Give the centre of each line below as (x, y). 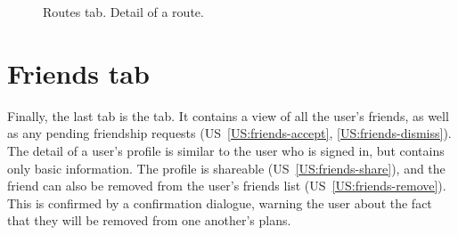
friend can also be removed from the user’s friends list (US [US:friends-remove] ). (227, 186)
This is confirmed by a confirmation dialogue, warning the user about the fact (220, 203)
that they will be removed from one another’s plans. (149, 220)
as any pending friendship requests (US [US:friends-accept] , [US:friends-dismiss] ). (229, 133)
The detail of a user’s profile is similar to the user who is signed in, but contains (226, 150)
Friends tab (78, 73)
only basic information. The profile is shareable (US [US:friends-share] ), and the (226, 168)
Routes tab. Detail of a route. (123, 12)
